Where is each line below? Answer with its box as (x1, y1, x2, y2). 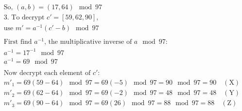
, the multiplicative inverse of (44, 38, 132, 46)
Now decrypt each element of (3, 70, 91, 76)
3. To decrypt (3, 14, 45, 21)
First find (3, 38, 32, 46)
